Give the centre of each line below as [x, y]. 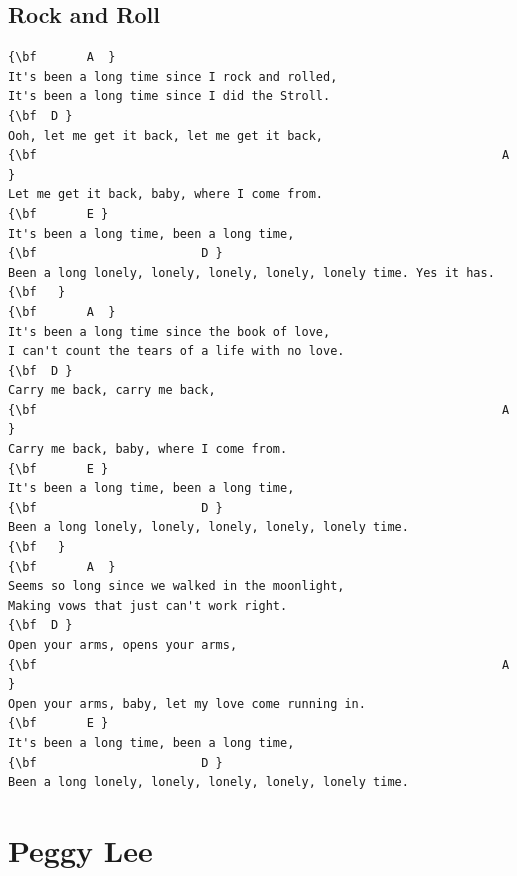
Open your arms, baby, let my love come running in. [187, 703]
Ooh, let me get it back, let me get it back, [165, 135]
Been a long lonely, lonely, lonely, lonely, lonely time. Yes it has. [251, 272]
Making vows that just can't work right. [148, 605]
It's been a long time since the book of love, [169, 331]
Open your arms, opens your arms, [123, 645]
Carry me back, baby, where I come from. [148, 449]
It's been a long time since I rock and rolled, [173, 76]
